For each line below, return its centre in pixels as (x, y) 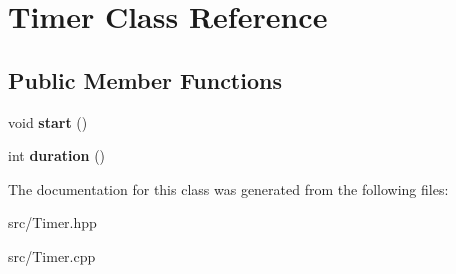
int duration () (57, 155)
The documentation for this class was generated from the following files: (228, 188)
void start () (48, 121)
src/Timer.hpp (52, 222)
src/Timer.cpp (52, 255)
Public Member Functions (145, 79)
